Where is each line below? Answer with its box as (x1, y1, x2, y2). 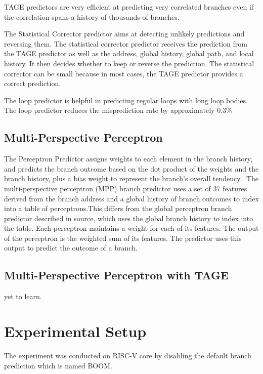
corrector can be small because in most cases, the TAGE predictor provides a (4, 68, 243, 78)
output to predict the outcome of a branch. (4, 242, 138, 253)
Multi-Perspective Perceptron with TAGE (4, 267, 229, 283)
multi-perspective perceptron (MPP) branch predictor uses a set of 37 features (4, 183, 247, 193)
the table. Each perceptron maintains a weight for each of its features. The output (4, 223, 259, 233)
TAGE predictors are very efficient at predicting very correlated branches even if (4, 2, 254, 12)
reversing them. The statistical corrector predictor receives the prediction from (4, 38, 247, 49)
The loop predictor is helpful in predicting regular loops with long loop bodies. (4, 95, 248, 105)
